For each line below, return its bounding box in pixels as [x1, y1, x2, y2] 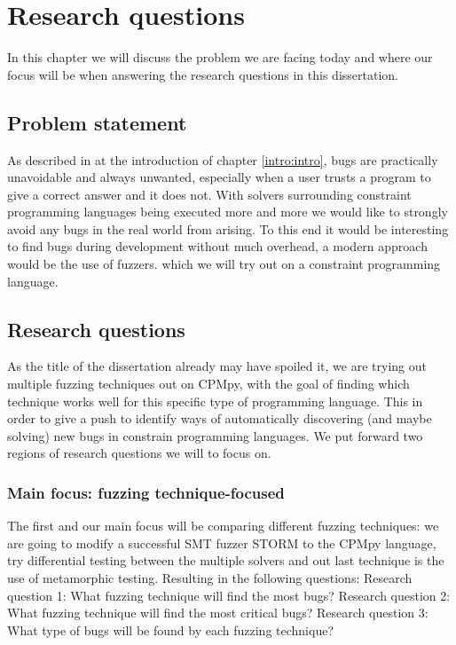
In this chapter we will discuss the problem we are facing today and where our [7, 48, 433, 67]
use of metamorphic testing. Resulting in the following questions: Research [7, 569, 413, 587]
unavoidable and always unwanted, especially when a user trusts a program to [7, 168, 431, 186]
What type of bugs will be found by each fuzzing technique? [7, 620, 334, 639]
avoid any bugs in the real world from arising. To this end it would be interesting [7, 219, 449, 238]
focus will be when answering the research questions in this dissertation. [7, 65, 398, 83]
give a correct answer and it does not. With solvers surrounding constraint [7, 185, 412, 203]
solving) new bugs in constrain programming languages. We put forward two [7, 426, 423, 444]
